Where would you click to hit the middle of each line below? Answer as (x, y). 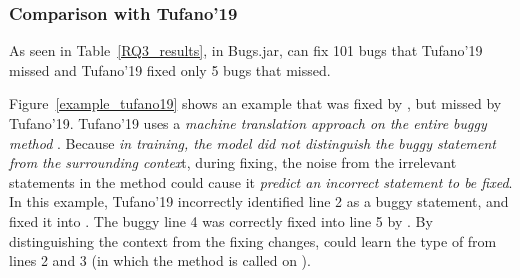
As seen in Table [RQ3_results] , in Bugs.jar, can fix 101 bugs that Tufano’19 (246, 50)
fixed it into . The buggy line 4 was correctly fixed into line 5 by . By (221, 220)
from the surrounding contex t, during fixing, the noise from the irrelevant (233, 162)
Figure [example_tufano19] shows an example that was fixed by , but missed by (255, 103)
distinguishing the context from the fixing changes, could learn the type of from (253, 240)
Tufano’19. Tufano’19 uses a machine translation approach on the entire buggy (248, 123)
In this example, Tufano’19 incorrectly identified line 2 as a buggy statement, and (259, 201)
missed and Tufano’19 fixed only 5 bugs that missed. (170, 69)
